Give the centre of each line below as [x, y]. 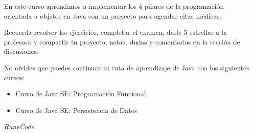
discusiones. [22, 51]
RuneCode [19, 126]
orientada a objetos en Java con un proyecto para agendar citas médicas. [113, 15]
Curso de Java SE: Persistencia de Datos [76, 110]
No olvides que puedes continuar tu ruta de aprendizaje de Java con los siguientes [126, 67]
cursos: [14, 77]
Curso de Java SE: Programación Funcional [81, 94]
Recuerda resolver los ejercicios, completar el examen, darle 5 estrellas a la [115, 32]
